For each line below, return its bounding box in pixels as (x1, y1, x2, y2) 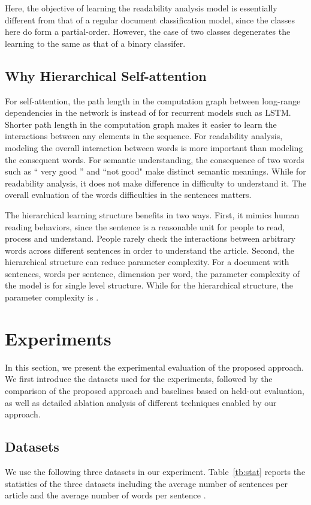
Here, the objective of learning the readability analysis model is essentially (5, 2, 277, 14)
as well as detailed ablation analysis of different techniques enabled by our (5, 396, 277, 408)
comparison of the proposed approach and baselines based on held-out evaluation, (5, 384, 304, 396)
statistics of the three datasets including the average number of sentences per (5, 477, 288, 489)
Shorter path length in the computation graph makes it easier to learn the (5, 118, 277, 130)
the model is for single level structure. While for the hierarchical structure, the (5, 279, 293, 291)
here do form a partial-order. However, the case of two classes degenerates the (5, 25, 291, 38)
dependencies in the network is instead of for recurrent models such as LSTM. (5, 106, 291, 119)
